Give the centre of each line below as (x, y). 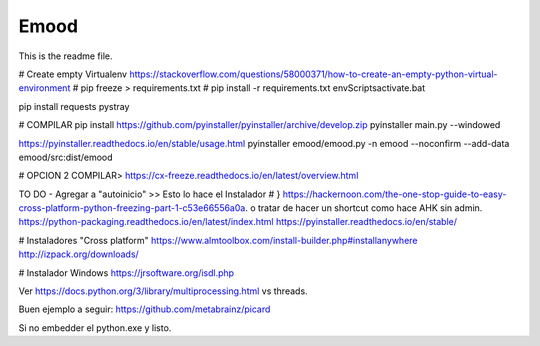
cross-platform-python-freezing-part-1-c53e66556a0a (132, 208)
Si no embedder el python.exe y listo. (95, 327)
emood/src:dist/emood (66, 157)
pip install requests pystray (74, 106)
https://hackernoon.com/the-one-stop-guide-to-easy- (394, 194)
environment (44, 88)
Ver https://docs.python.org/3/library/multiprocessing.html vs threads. (163, 291)
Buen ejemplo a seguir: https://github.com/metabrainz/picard (144, 309)
